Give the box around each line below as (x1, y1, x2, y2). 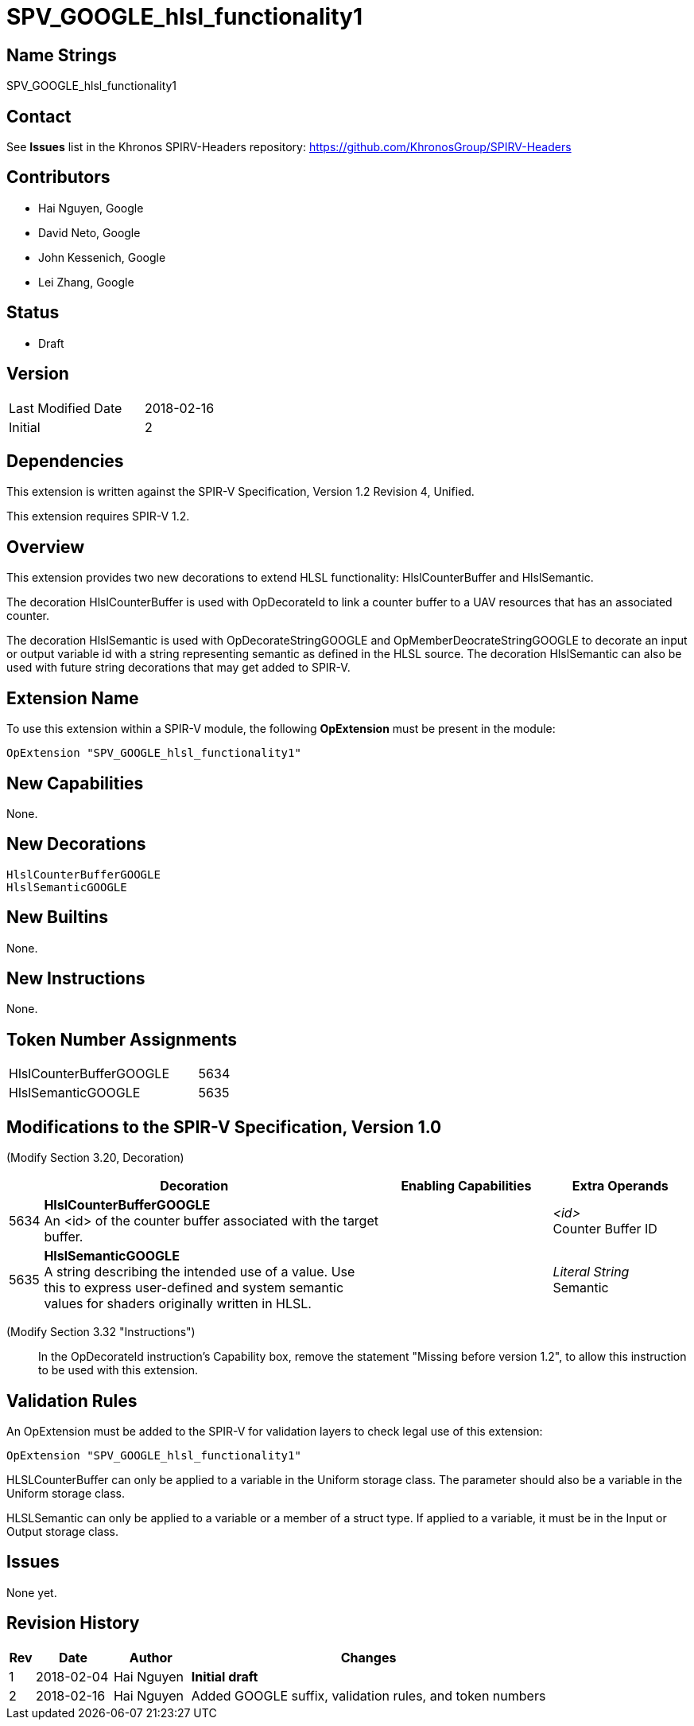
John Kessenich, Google (38, 250, 166, 264)
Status (6, 302, 60, 323)
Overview (6, 536, 85, 557)
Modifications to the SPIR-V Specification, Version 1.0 (6, 1116, 442, 1137)
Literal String (552, 1264, 630, 1280)
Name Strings (6, 45, 117, 65)
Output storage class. (6, 1524, 119, 1538)
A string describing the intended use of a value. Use (44, 1264, 355, 1280)
